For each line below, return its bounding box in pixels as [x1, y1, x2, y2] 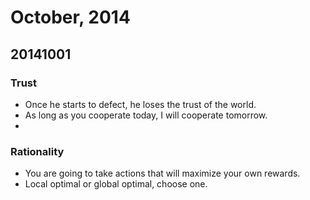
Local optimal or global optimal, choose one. [24, 178, 208, 190]
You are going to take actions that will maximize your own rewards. [24, 167, 301, 180]
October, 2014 [10, 6, 131, 29]
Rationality [10, 144, 65, 158]
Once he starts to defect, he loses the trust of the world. [24, 98, 257, 110]
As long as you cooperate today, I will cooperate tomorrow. [24, 109, 268, 121]
